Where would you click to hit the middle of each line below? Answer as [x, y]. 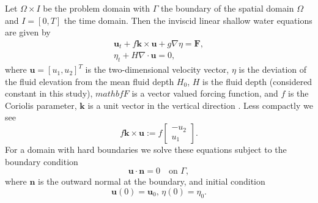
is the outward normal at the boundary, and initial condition [152, 181]
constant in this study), [49, 93]
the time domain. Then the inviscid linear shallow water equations [188, 20]
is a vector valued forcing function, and [205, 93]
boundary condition [42, 161]
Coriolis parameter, [41, 105]
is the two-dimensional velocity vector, [157, 69]
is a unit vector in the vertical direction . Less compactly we [200, 105]
